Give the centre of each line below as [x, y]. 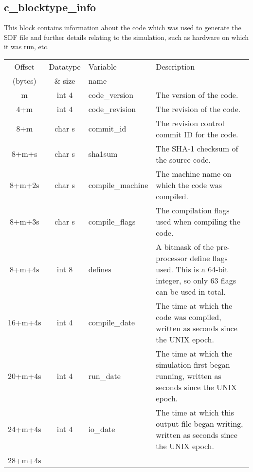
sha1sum [103, 154]
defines [100, 269]
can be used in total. [191, 291]
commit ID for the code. [197, 134]
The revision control [190, 123]
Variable [102, 66]
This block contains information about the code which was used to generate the [123, 28]
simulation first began [193, 364]
